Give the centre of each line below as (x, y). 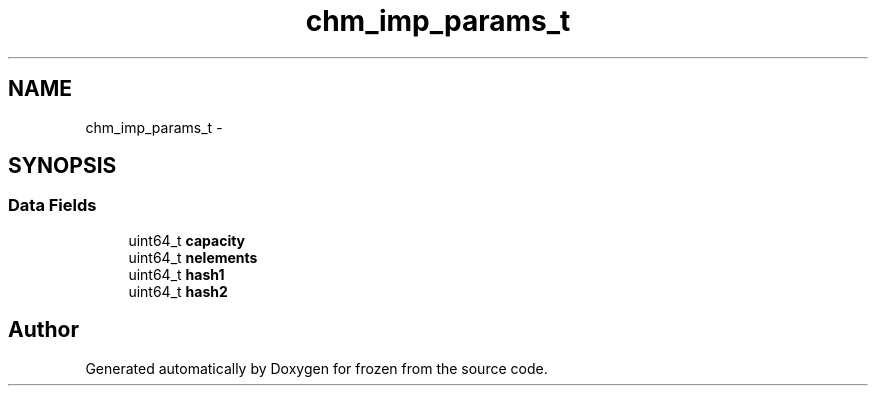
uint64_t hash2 (178, 291)
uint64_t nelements (193, 257)
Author (43, 330)
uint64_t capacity (187, 240)
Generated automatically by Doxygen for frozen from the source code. (316, 368)
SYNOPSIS (62, 166)
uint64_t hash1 (176, 274)
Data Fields (52, 205)
